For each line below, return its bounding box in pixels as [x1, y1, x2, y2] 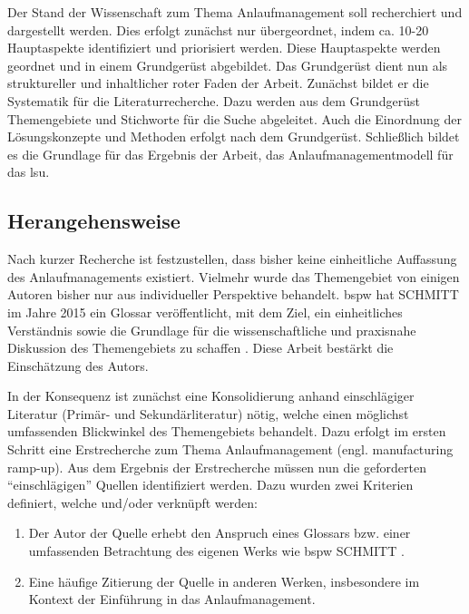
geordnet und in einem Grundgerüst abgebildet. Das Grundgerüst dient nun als [7, 55, 448, 74]
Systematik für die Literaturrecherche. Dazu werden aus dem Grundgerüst [7, 91, 420, 110]
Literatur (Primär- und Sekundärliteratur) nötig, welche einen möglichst [7, 404, 409, 423]
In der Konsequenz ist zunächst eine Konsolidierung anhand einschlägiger [7, 386, 415, 405]
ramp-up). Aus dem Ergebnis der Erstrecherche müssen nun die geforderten [7, 457, 426, 476]
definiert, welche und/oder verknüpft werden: [7, 492, 258, 512]
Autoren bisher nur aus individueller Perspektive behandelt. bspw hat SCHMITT [7, 285, 459, 304]
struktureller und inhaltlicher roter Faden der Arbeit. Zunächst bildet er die [7, 73, 429, 93]
